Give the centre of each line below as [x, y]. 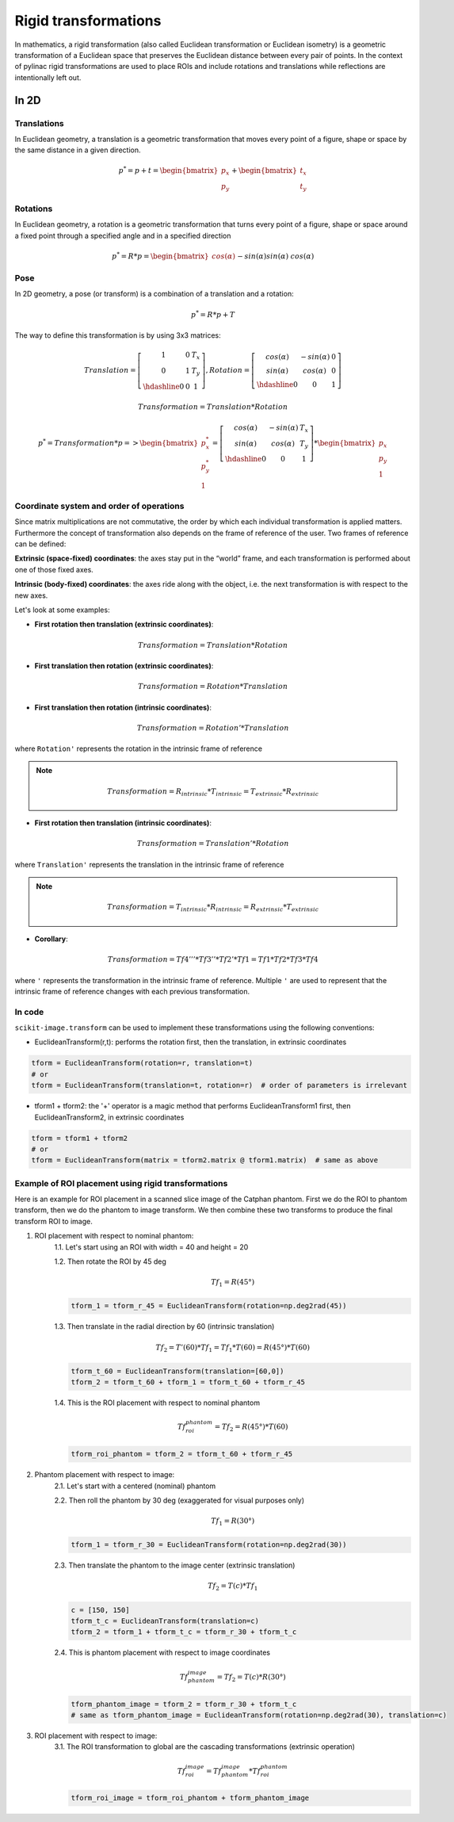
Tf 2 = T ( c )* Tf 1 [233, 1587]
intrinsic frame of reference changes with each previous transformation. [132, 991]
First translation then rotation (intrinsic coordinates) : [123, 707]
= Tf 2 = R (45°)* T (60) [251, 1428]
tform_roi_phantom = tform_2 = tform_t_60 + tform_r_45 [182, 1454]
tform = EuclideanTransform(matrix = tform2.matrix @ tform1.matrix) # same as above [205, 1160]
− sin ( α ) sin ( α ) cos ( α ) [276, 256]
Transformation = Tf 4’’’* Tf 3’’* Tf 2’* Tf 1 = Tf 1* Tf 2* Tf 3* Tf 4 [213, 960]
